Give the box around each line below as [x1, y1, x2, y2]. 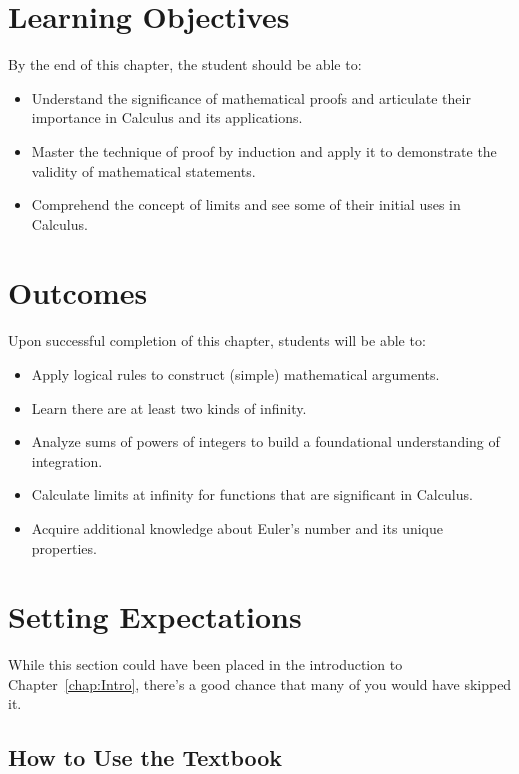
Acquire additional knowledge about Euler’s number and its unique [31, 517, 443, 538]
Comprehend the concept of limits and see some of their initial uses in [31, 194, 461, 215]
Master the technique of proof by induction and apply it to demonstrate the [31, 140, 497, 161]
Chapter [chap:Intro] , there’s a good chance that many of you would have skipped [8, 673, 512, 694]
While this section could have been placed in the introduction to [8, 654, 403, 675]
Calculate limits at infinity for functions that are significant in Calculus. [31, 484, 473, 505]
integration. [31, 450, 103, 471]
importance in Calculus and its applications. [31, 107, 303, 128]
